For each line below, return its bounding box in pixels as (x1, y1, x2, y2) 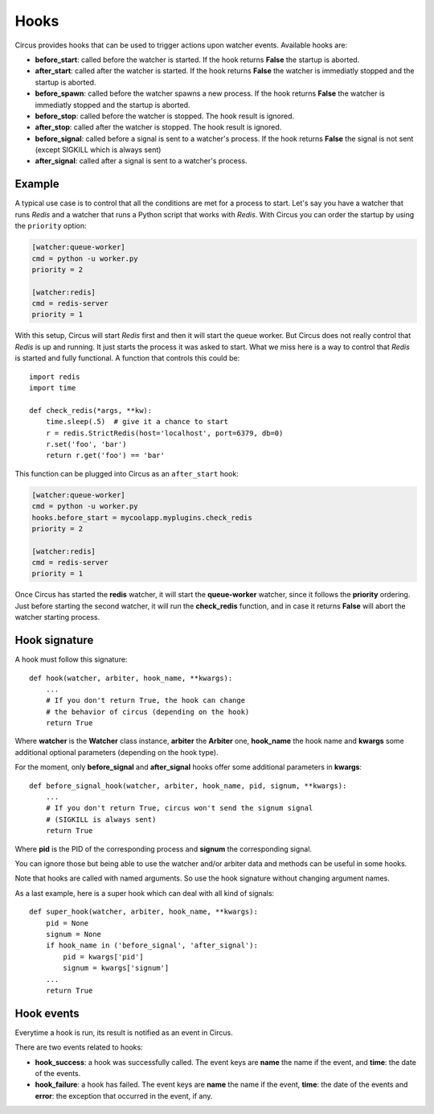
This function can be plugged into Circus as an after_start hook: (14, 468, 239, 478)
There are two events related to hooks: (14, 1042, 144, 1052)
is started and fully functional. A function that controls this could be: (14, 353, 240, 363)
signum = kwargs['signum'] (63, 963, 170, 973)
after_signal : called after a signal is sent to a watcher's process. (35, 156, 248, 166)
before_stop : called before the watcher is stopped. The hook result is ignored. (35, 111, 295, 121)
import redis (29, 372, 80, 382)
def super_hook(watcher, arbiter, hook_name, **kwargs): (29, 907, 259, 917)
